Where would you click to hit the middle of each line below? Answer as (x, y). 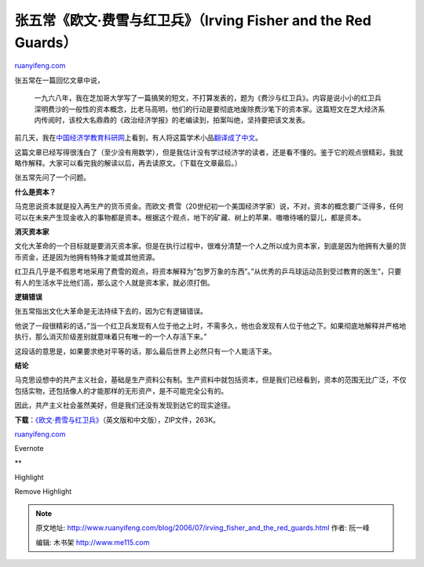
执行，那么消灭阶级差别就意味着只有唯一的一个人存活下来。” (111, 336)
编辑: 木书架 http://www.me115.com (93, 542)
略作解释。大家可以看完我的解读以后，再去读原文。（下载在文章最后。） (128, 163)
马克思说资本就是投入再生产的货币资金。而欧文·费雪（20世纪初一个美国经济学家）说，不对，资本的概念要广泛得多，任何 (209, 206)
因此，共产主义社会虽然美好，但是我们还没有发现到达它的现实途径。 (124, 405)
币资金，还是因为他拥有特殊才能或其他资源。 (87, 257)
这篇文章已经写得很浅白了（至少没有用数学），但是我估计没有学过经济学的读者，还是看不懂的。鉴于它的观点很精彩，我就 (209, 152)
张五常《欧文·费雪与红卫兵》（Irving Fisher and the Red (193, 20)
